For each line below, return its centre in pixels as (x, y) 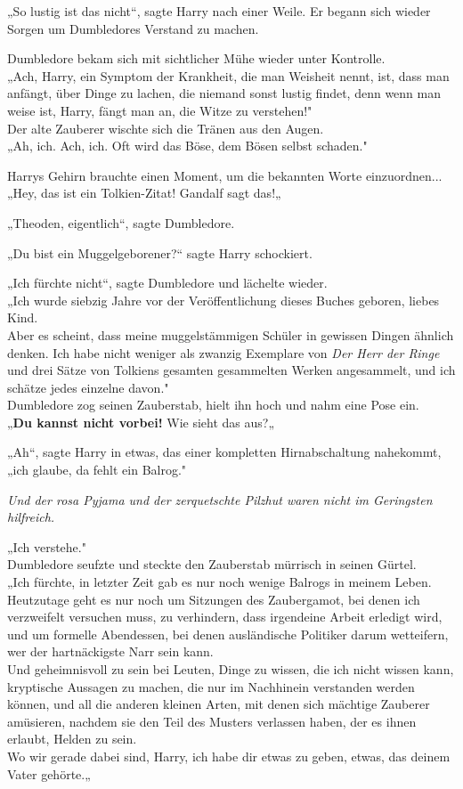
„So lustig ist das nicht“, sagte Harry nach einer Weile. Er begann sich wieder (219, 11)
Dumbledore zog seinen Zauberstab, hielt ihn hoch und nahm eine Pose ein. (213, 405)
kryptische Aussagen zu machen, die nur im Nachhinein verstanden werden (211, 686)
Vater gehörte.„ (49, 773)
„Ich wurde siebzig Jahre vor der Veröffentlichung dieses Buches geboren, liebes (223, 300)
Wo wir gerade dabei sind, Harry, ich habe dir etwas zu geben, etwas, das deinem (229, 756)
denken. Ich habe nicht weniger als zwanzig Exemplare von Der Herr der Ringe (223, 352)
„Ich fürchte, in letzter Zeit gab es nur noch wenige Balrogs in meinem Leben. (219, 582)
